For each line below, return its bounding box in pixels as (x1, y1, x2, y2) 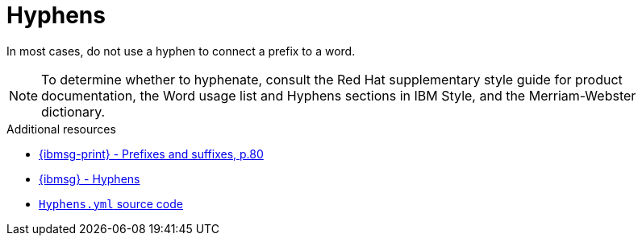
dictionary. (41, 103, 106, 120)
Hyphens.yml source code (39, 196, 183, 211)
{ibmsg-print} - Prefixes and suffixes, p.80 (39, 146, 264, 161)
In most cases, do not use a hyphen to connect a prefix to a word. (6, 43, 356, 58)
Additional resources (6, 121, 116, 136)
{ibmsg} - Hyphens (39, 171, 140, 186)
